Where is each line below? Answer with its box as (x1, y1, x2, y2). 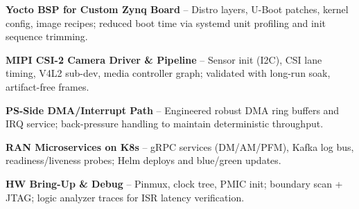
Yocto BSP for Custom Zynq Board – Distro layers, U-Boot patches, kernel (6, 2, 349, 16)
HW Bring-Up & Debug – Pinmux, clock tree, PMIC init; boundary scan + (6, 176, 343, 190)
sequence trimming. (6, 29, 88, 44)
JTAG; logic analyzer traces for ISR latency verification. (6, 190, 245, 204)
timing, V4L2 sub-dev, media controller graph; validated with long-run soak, (6, 66, 331, 80)
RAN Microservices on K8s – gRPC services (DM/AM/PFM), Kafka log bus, (6, 139, 354, 154)
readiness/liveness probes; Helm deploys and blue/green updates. (6, 153, 281, 167)
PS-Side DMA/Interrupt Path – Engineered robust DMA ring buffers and (6, 102, 340, 117)
